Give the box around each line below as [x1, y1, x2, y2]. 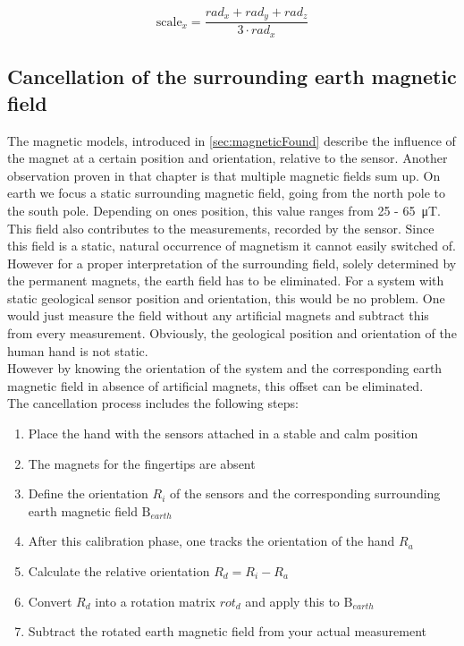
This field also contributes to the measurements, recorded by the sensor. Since [7, 218, 434, 237]
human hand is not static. [7, 341, 148, 360]
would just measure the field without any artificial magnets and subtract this [7, 306, 429, 325]
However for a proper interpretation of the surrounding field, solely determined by [7, 253, 457, 272]
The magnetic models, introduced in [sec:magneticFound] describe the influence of [7, 131, 456, 149]
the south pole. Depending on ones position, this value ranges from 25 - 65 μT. [7, 200, 441, 219]
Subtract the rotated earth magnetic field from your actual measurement [28, 622, 426, 641]
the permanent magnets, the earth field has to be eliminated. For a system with [7, 271, 444, 290]
